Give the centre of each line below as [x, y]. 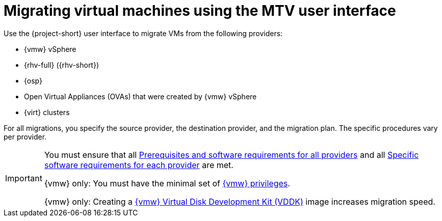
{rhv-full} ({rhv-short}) [62, 65]
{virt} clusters [47, 112]
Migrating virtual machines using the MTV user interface [200, 11]
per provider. [25, 136]
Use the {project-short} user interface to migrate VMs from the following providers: [143, 33]
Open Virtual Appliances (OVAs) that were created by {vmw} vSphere [140, 96]
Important [24, 178]
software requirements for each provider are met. [139, 165]
